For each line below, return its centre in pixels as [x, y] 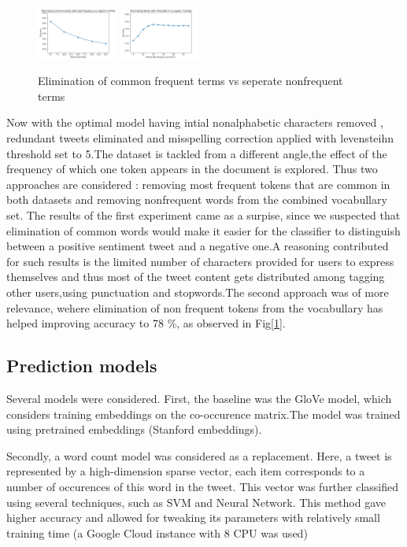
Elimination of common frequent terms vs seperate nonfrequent [191, 81]
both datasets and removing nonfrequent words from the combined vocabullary [197, 200]
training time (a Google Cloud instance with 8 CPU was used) [157, 532]
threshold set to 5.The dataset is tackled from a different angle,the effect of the [197, 153]
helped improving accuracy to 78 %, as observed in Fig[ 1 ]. [146, 323]
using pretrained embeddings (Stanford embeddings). [134, 429]
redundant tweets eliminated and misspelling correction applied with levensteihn [200, 138]
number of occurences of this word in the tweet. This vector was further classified [203, 486]
